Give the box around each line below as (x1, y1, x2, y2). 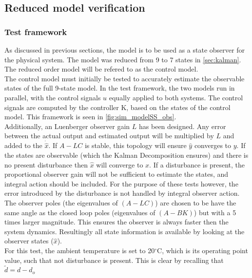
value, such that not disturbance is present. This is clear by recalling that (4, 255, 224, 265)
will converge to (96, 159, 143, 169)
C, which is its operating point (157, 245, 248, 255)
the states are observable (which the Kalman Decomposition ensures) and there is (4, 149, 249, 160)
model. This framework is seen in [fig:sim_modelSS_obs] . (4, 111, 176, 122)
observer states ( (4, 236, 54, 246)
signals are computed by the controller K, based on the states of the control (4, 102, 231, 112)
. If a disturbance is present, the (149, 159, 245, 169)
